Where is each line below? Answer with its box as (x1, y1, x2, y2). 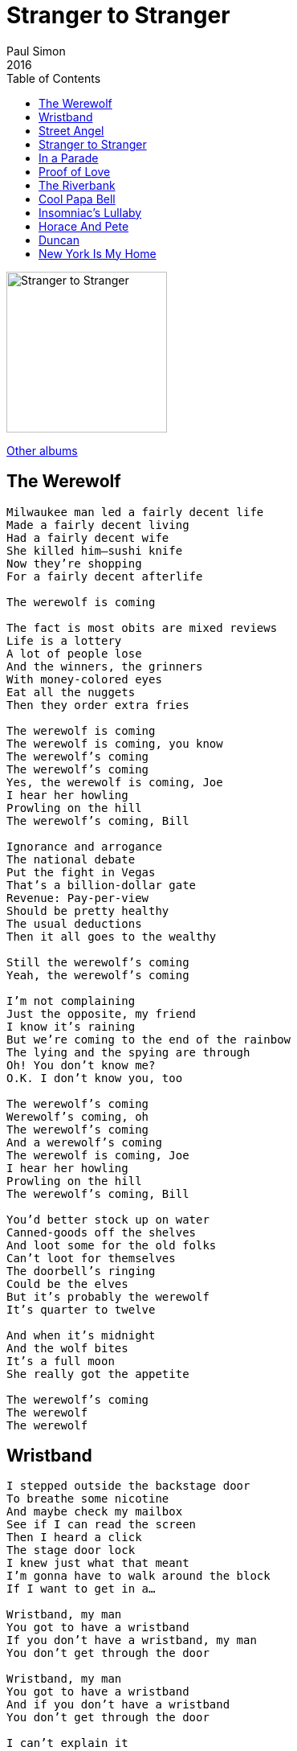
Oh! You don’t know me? (6, 1058, 156, 1072)
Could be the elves (6, 1277, 128, 1290)
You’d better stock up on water (6, 1212, 210, 1226)
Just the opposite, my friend (6, 1007, 197, 1020)
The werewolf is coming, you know (6, 736, 223, 750)
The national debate (6, 852, 136, 866)
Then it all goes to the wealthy (6, 929, 217, 943)
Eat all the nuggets (6, 685, 136, 699)
